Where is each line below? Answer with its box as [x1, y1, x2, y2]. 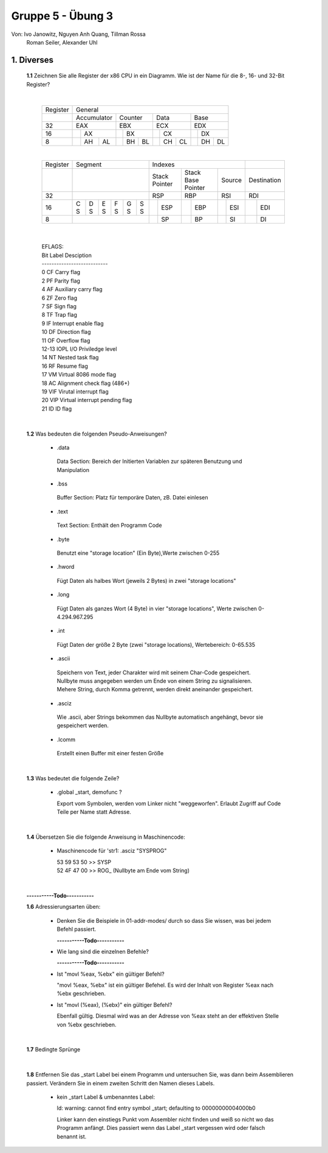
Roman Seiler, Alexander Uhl [26, 38, 98, 46]
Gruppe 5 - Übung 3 [11, 9, 114, 23]
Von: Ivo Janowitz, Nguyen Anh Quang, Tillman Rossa [11, 30, 146, 38]
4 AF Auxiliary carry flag [41, 286, 103, 293]
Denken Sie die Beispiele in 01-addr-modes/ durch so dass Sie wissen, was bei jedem [56, 917, 272, 924]
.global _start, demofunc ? [56, 789, 122, 796]
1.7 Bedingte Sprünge [26, 1046, 81, 1053]
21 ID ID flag [41, 405, 72, 412]
